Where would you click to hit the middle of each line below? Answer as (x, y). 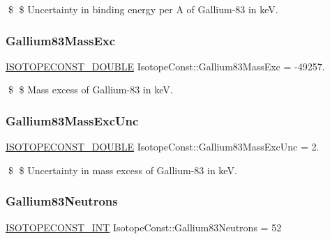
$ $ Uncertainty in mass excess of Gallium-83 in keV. (122, 170)
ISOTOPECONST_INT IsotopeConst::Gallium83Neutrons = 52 (144, 227)
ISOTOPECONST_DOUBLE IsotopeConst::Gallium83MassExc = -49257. (165, 66)
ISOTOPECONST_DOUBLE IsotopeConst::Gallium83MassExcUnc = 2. (163, 147)
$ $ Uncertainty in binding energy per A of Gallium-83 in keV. (143, 9)
